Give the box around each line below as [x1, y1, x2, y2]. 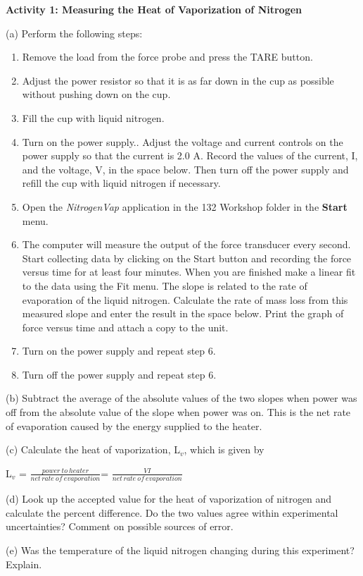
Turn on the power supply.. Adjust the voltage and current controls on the [22, 134, 343, 149]
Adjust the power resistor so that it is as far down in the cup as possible [22, 73, 334, 87]
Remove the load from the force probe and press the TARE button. [22, 49, 313, 64]
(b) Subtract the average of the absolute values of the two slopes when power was [6, 391, 357, 405]
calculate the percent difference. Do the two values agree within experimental [6, 505, 338, 520]
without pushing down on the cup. [22, 87, 171, 102]
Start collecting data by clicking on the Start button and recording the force [22, 250, 352, 265]
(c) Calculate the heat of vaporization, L [6, 442, 180, 457]
